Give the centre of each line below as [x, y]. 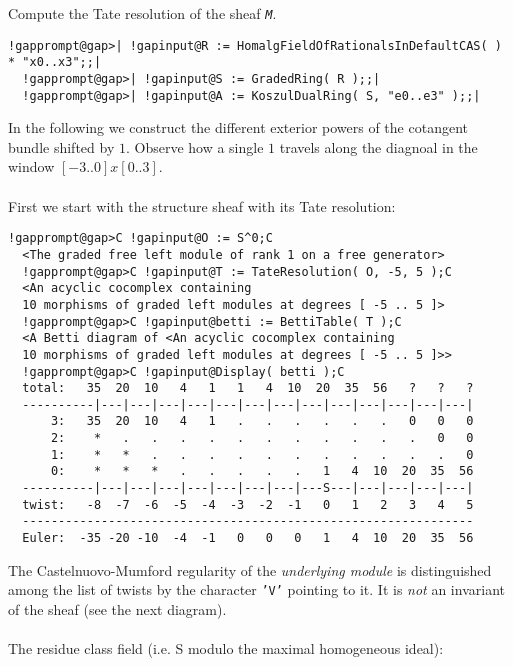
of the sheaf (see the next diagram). [117, 608]
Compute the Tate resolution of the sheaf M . [142, 13]
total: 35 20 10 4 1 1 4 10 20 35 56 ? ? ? [248, 388]
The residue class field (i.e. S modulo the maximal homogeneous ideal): [226, 648]
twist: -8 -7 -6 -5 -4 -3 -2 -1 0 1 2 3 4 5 [248, 504]
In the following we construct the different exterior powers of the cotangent [238, 127]
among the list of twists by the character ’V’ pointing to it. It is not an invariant [256, 589]
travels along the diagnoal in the [378, 146]
